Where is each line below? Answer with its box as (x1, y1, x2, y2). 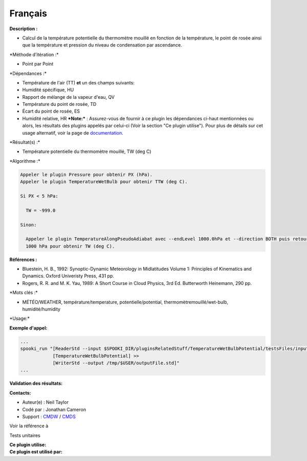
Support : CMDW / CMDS (22, 413, 76, 420)
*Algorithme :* (9, 158, 40, 164)
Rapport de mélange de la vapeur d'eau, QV (22, 94, 115, 100)
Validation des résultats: (9, 380, 63, 386)
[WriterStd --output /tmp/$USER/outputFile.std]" (52, 360, 180, 366)
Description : (9, 26, 38, 32)
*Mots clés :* (9, 290, 38, 296)
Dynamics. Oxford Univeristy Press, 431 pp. (22, 273, 115, 279)
